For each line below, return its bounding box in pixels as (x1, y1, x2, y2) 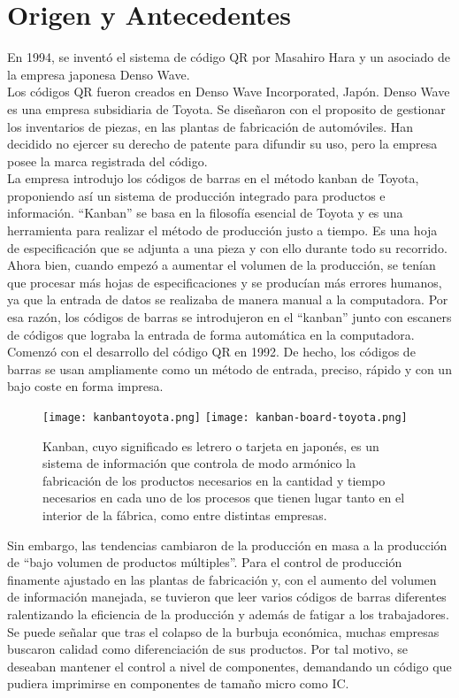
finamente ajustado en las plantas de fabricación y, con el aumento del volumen (7, 570, 437, 588)
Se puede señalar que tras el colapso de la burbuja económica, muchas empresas (7, 622, 440, 640)
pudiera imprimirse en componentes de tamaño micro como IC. (7, 674, 349, 693)
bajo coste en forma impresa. (7, 377, 164, 395)
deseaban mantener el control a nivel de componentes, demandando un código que (7, 656, 452, 675)
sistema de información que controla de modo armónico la (42, 454, 356, 472)
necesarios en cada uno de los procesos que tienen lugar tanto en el (42, 488, 405, 507)
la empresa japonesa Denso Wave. (7, 65, 190, 83)
